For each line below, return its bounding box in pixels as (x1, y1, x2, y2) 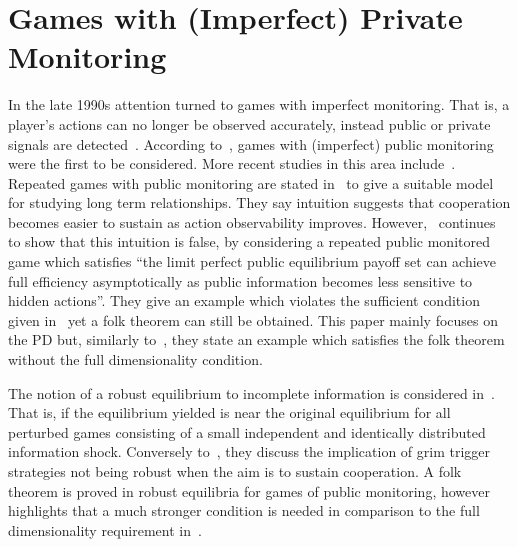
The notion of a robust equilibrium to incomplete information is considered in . (8, 382, 495, 403)
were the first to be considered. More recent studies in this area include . (8, 153, 456, 174)
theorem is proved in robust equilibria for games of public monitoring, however (8, 480, 490, 501)
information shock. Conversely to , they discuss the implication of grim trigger (8, 441, 491, 462)
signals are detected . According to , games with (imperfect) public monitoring (8, 133, 494, 154)
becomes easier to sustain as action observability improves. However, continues (8, 211, 496, 232)
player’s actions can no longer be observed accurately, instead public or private (8, 113, 491, 134)
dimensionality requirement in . (8, 519, 202, 540)
